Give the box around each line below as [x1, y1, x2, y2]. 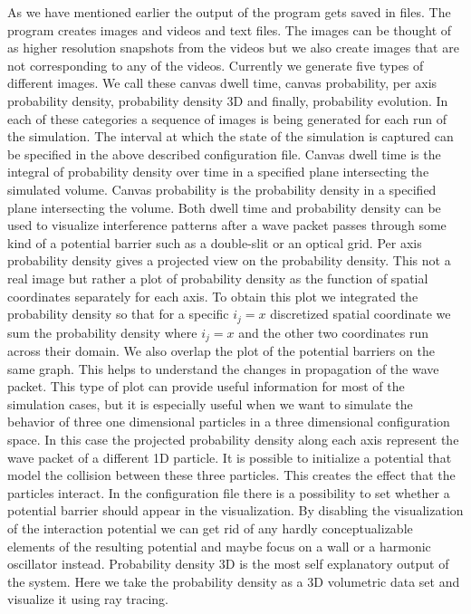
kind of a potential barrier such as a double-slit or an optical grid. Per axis [7, 233, 422, 252]
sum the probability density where [7, 322, 197, 341]
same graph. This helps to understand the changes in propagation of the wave [7, 359, 439, 378]
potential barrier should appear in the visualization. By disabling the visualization [7, 501, 464, 520]
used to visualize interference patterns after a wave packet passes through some [7, 216, 447, 235]
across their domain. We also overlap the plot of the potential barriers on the [7, 341, 435, 360]
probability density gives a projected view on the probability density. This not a [7, 251, 451, 270]
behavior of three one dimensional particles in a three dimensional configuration [7, 412, 450, 431]
